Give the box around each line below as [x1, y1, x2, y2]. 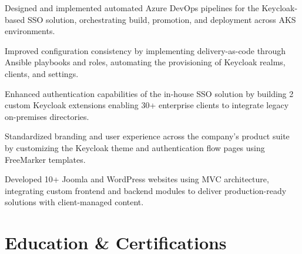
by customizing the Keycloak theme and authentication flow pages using [5, 141, 265, 153]
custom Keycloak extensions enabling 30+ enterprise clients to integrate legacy [5, 99, 289, 111]
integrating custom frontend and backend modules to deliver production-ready [5, 184, 287, 196]
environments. [5, 25, 55, 37]
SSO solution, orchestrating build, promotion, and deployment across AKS [27, 13, 296, 25]
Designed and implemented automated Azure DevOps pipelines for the [5, 2, 259, 14]
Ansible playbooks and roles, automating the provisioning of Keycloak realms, [5, 56, 286, 68]
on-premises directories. [5, 110, 89, 122]
